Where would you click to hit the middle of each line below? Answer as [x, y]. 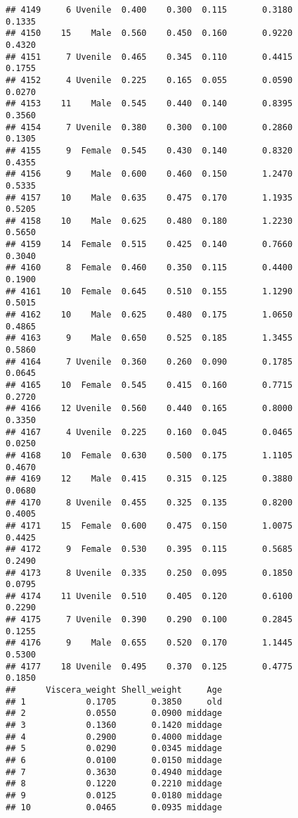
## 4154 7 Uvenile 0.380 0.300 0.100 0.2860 [149, 127]
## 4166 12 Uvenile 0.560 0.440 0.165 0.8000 [149, 409]
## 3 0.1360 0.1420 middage [114, 725]
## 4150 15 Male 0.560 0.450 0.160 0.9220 [149, 33]
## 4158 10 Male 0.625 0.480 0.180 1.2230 [149, 221]
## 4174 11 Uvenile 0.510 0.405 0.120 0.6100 [149, 596]
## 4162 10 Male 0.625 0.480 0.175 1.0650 [149, 315]
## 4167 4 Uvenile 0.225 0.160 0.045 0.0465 [149, 432]
